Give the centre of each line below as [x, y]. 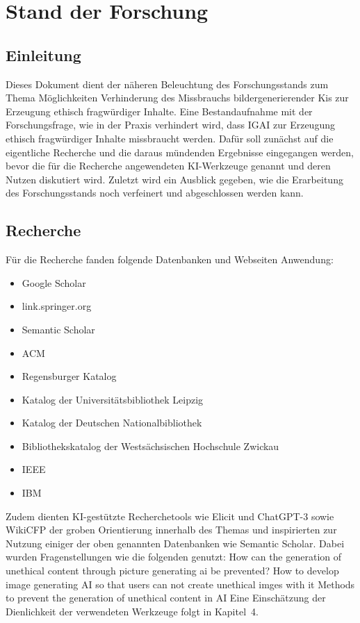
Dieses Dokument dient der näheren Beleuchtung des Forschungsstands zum [167, 84]
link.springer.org [57, 306]
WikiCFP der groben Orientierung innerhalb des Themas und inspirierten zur [171, 530]
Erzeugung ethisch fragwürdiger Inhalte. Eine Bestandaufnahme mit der [159, 111]
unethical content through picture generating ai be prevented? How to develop [172, 571]
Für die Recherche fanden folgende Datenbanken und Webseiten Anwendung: [170, 259]
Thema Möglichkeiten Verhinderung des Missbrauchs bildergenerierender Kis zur [177, 98]
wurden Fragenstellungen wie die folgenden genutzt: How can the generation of [174, 557]
